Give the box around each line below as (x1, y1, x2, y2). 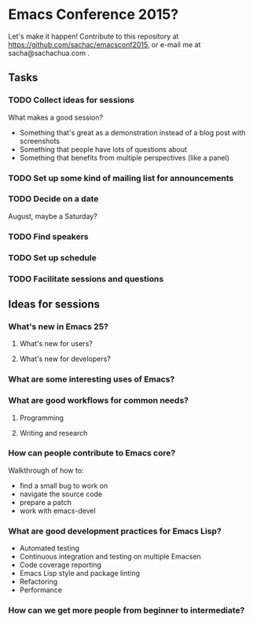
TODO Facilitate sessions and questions (8, 273, 164, 284)
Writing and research (19, 428, 88, 437)
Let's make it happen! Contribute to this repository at (8, 31, 179, 41)
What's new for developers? (19, 354, 112, 363)
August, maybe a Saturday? (8, 211, 98, 221)
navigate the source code (19, 489, 103, 499)
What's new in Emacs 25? (8, 321, 108, 332)
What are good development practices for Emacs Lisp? (8, 525, 222, 536)
